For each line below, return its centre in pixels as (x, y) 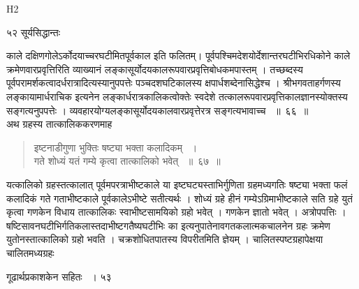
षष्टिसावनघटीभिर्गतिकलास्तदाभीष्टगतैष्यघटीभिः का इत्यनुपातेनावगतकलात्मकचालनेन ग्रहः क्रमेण (168, 225)
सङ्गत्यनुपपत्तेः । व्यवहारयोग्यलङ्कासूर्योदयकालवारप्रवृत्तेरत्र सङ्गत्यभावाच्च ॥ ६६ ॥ (157, 110)
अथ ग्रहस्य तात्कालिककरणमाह (59, 124)
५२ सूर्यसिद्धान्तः (34, 32)
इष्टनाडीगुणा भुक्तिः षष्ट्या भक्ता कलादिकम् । (116, 147)
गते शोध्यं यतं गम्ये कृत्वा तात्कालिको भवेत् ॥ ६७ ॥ (127, 161)
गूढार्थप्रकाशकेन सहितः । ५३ (59, 276)
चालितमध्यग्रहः (30, 252)
